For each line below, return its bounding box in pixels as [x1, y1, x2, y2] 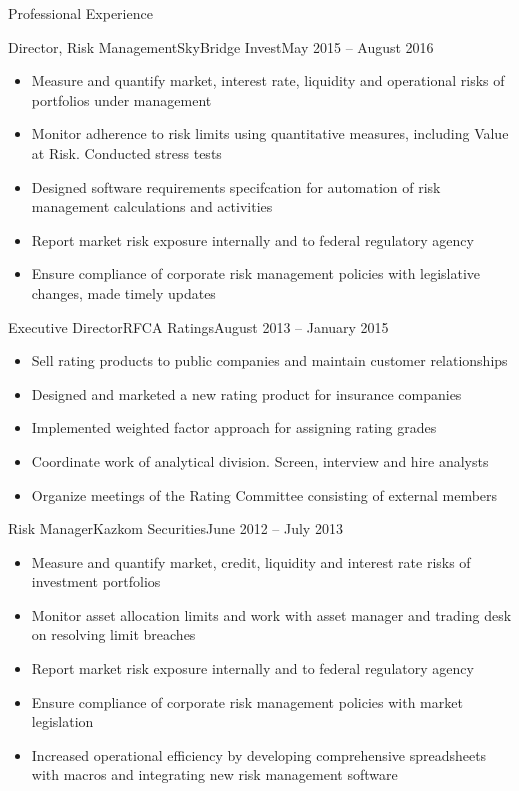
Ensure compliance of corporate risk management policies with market [31, 691, 463, 712]
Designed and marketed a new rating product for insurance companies [31, 383, 462, 404]
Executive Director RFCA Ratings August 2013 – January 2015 [8, 316, 389, 337]
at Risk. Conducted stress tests [31, 142, 222, 163]
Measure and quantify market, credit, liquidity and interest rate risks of [31, 551, 471, 572]
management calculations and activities [31, 196, 273, 217]
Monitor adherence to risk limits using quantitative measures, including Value [31, 123, 509, 144]
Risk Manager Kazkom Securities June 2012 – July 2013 [8, 518, 343, 539]
